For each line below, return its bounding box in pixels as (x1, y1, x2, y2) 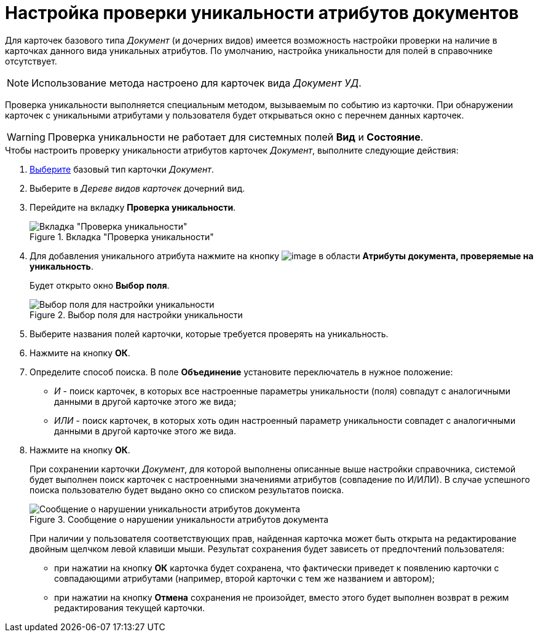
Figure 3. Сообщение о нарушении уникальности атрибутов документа (30, 514, 329, 525)
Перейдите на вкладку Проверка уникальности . (30, 201, 236, 213)
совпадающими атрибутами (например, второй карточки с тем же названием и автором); (54, 573, 435, 584)
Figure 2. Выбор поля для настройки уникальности (30, 309, 243, 320)
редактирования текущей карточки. (54, 602, 205, 613)
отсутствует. (5, 55, 57, 66)
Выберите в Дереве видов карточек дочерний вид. (30, 182, 245, 193)
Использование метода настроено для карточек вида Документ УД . (31, 76, 362, 89)
